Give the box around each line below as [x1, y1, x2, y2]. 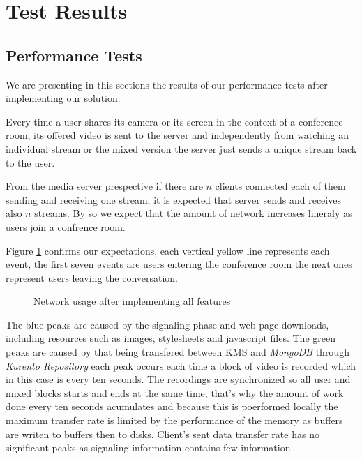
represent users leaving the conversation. [6, 270, 179, 285]
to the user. [6, 155, 55, 170]
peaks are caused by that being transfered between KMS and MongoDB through [6, 345, 349, 359]
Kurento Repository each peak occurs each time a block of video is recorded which [6, 358, 356, 373]
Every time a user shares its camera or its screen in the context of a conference [6, 114, 343, 128]
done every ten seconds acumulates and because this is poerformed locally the [6, 399, 338, 414]
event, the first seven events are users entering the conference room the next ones [6, 257, 352, 271]
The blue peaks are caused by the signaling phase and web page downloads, [6, 317, 329, 331]
